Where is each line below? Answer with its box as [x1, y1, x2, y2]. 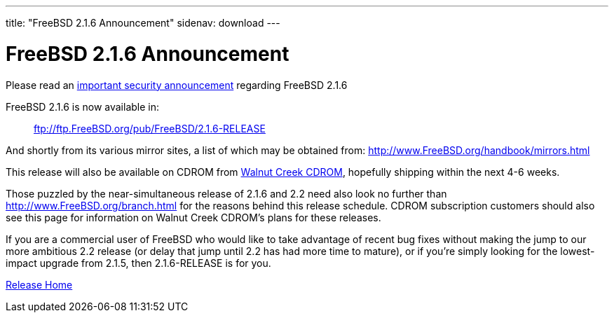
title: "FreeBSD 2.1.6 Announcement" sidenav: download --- [6, 17, 280, 29]
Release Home [6, 278, 73, 291]
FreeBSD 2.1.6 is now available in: [6, 100, 159, 113]
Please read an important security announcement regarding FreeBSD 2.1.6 [6, 78, 348, 91]
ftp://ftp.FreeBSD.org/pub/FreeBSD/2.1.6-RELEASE [34, 122, 266, 134]
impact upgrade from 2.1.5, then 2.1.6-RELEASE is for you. [6, 256, 271, 269]
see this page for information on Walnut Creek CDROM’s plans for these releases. [6, 211, 381, 223]
